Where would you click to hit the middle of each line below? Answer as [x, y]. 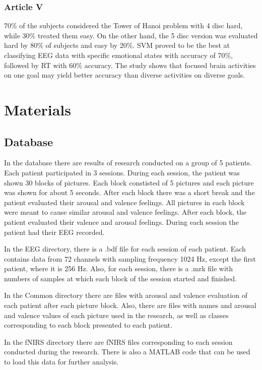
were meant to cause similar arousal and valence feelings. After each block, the [125, 212]
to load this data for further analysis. [61, 362]
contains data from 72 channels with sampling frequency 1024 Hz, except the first [130, 258]
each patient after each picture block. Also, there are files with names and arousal [130, 305]
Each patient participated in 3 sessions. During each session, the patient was [122, 172]
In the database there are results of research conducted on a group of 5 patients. [128, 163]
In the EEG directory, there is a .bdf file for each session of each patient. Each [125, 249]
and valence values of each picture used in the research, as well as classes [116, 315]
